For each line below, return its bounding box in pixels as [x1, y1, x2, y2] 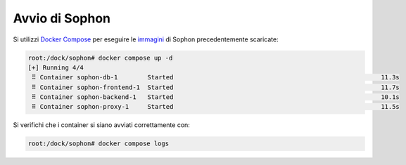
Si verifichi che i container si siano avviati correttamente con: [13, 121, 190, 129]
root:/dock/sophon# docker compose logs [27, 140, 169, 147]
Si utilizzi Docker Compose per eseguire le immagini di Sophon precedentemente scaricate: [13, 35, 279, 44]
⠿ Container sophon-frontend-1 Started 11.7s [32, 83, 400, 91]
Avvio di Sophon [13, 11, 111, 26]
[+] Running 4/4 [27, 63, 84, 72]
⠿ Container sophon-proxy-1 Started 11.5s [32, 103, 400, 111]
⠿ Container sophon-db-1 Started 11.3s [32, 74, 400, 81]
